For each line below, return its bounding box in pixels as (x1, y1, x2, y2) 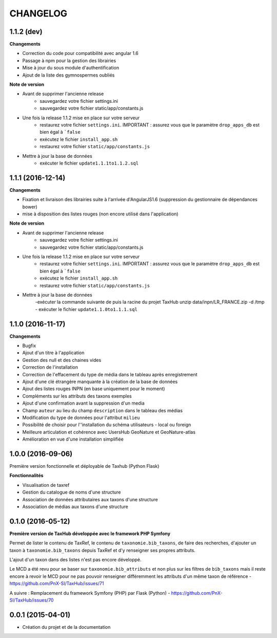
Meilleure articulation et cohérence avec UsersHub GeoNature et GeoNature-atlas (22, 429, 196, 435)
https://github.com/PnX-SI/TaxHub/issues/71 (9, 580, 104, 587)
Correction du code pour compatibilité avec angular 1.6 (22, 50, 138, 57)
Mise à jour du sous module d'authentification (22, 65, 120, 71)
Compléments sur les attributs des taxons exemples (22, 393, 132, 399)
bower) (22, 204, 38, 210)
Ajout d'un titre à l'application (22, 350, 85, 356)
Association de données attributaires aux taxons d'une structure (22, 496, 159, 502)
